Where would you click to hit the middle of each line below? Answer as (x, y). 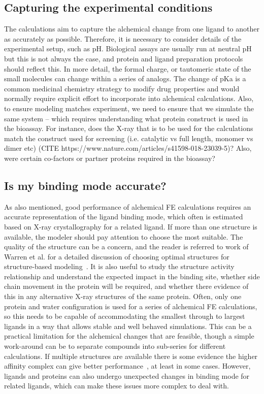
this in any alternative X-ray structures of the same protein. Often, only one (123, 296)
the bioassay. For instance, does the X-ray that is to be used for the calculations (129, 128)
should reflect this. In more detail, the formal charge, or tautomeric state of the (128, 68)
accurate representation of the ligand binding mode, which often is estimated (124, 217)
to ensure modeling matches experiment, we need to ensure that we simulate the (129, 108)
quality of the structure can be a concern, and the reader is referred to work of (126, 247)
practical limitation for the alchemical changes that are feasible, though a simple (129, 336)
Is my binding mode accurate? (85, 185)
